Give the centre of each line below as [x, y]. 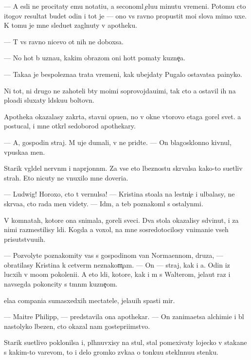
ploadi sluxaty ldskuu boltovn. [49, 100]
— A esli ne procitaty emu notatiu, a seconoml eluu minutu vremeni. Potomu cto [125, 6]
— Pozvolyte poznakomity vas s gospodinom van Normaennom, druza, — [114, 255]
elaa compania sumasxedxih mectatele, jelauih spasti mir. [90, 300]
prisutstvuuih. [25, 239]
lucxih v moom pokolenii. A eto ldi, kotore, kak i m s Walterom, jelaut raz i [117, 274]
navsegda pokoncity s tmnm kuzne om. [61, 284]
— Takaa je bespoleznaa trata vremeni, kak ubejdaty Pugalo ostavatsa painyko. [123, 74]
